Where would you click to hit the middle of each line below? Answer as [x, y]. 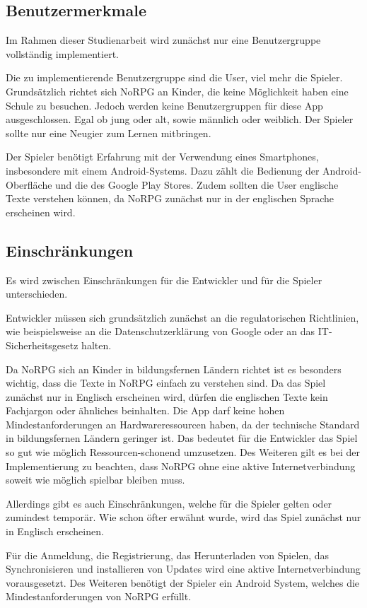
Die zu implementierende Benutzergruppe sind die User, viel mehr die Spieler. [174, 77]
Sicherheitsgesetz [42, 345]
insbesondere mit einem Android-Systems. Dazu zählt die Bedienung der [163, 170]
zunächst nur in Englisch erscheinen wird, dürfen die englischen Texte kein [167, 396]
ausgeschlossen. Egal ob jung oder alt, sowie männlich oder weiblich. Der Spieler [180, 119]
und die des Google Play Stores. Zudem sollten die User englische [197, 184]
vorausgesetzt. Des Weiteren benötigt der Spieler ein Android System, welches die [183, 582]
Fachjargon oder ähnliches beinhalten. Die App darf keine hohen [145, 410]
